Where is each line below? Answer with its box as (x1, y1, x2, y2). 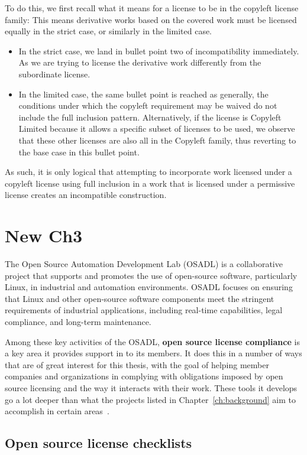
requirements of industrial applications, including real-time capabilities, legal (5, 304, 283, 316)
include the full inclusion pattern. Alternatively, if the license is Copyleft (18, 110, 282, 123)
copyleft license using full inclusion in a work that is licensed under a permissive (5, 177, 295, 189)
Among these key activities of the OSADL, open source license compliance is (5, 335, 300, 347)
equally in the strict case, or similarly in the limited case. (5, 25, 212, 37)
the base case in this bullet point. (18, 145, 140, 158)
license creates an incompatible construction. (5, 188, 167, 201)
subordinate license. (18, 67, 91, 80)
